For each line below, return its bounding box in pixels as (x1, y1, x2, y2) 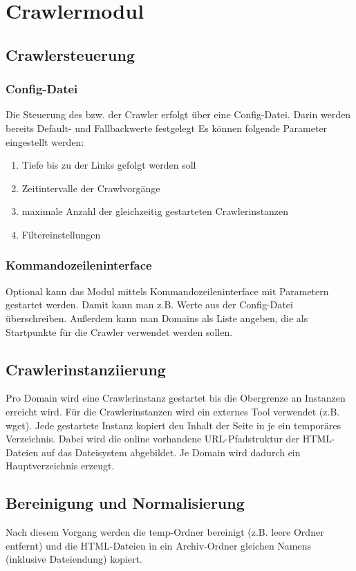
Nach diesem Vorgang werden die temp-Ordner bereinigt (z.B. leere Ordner (6, 525, 324, 539)
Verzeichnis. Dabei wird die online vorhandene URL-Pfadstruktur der (6, 431, 300, 446)
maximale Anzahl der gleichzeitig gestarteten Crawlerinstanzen (21, 204, 289, 218)
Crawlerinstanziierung (6, 358, 166, 380)
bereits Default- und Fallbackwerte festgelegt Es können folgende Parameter (6, 120, 328, 135)
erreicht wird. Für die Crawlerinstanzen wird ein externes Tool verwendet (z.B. (6, 404, 340, 418)
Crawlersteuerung (6, 44, 135, 65)
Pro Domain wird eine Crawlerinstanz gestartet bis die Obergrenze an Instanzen (6, 391, 346, 405)
